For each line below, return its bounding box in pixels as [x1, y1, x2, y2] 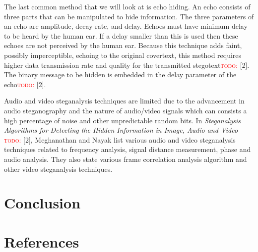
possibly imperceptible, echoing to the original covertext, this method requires [4, 50, 242, 60]
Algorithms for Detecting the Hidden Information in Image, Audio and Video [4, 125, 238, 135]
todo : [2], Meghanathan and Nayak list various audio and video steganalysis [4, 134, 236, 145]
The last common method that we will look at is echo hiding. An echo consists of [4, 1, 251, 11]
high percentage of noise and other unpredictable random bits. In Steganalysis [4, 115, 241, 125]
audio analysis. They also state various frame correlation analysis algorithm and [4, 153, 247, 164]
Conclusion [4, 193, 81, 213]
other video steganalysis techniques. [4, 163, 113, 174]
